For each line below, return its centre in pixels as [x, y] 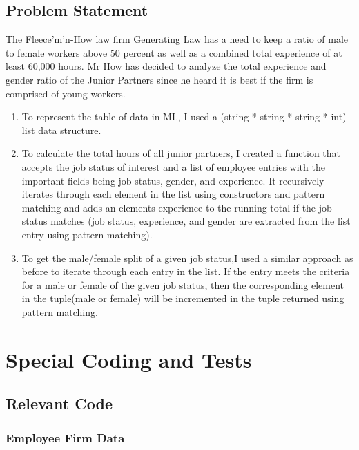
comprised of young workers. [66, 93]
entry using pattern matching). [87, 234]
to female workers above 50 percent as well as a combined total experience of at [174, 52]
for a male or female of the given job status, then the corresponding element [183, 284]
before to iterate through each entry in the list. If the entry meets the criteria [186, 271]
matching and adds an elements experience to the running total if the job [177, 207]
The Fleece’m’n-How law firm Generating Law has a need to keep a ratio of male [177, 39]
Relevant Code [59, 403]
